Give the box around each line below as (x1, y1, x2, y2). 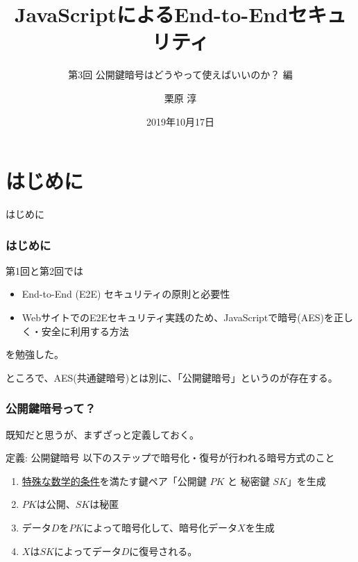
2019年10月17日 (146, 114, 214, 128)
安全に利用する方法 (41, 323, 129, 338)
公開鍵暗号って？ (6, 400, 96, 417)
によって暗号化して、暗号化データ (83, 520, 238, 534)
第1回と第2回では (6, 263, 83, 278)
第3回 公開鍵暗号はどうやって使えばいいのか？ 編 (68, 67, 293, 82)
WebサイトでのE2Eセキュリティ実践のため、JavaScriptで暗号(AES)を (22, 310, 334, 325)
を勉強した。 (6, 347, 64, 361)
